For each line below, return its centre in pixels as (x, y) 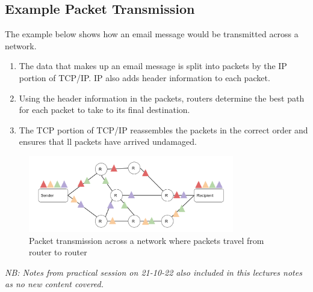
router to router (58, 252)
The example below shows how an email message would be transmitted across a (152, 34)
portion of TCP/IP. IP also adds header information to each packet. (144, 77)
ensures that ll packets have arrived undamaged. (108, 141)
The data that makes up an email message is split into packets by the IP (153, 66)
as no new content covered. (54, 284)
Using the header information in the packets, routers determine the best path (162, 98)
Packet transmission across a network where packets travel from (147, 240)
